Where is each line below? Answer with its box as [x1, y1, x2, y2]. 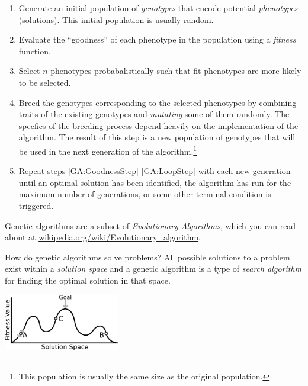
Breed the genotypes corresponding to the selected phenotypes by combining [18, 96, 297, 108]
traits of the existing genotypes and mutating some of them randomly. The [18, 108, 290, 120]
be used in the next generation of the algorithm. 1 [18, 143, 197, 157]
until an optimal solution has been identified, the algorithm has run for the [18, 176, 291, 188]
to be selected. [18, 76, 71, 88]
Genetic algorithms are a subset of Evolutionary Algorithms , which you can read [5, 219, 296, 231]
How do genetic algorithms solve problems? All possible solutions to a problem [5, 250, 290, 263]
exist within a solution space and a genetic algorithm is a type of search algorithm [5, 262, 302, 275]
